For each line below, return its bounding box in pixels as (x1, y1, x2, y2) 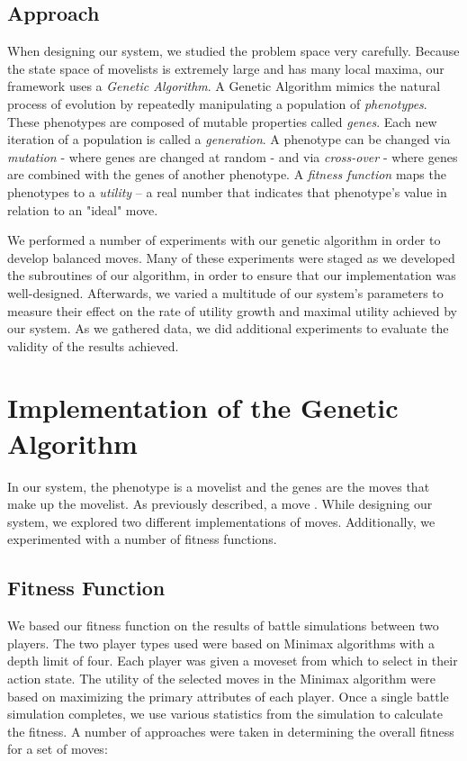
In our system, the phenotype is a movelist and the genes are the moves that (7, 476, 430, 495)
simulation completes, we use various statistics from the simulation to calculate (7, 704, 444, 723)
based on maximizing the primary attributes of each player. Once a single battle (7, 686, 449, 705)
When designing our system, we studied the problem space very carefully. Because (7, 41, 460, 60)
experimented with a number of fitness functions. (7, 530, 277, 548)
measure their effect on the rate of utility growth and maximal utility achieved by (7, 301, 457, 320)
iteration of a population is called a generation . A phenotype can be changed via (7, 130, 451, 149)
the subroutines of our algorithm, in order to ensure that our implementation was (7, 266, 456, 285)
